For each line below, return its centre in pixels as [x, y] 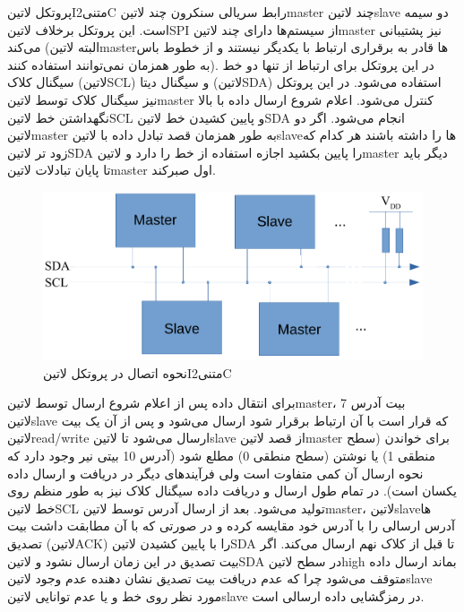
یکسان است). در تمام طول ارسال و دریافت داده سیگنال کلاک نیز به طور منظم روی [232, 491]
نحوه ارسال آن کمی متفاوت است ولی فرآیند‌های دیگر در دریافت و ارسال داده [215, 473]
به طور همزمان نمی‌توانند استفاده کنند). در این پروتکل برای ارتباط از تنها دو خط [221, 64]
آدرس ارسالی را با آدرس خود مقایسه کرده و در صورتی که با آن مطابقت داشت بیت [231, 526]
